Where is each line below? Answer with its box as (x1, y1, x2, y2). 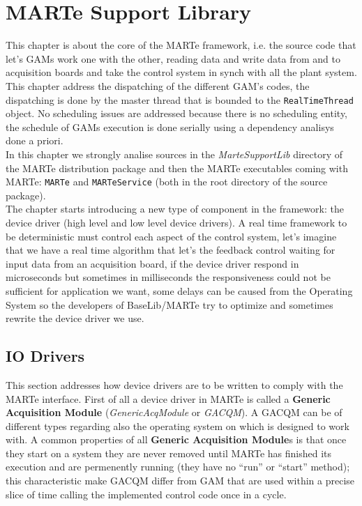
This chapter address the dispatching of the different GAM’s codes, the (6, 78, 310, 93)
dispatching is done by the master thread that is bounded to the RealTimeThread (6, 92, 354, 107)
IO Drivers (6, 345, 85, 367)
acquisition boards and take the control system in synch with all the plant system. (6, 65, 357, 79)
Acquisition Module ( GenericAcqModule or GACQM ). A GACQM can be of (6, 405, 342, 420)
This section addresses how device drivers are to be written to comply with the (6, 377, 343, 392)
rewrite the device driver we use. (6, 311, 144, 325)
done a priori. (6, 133, 63, 148)
